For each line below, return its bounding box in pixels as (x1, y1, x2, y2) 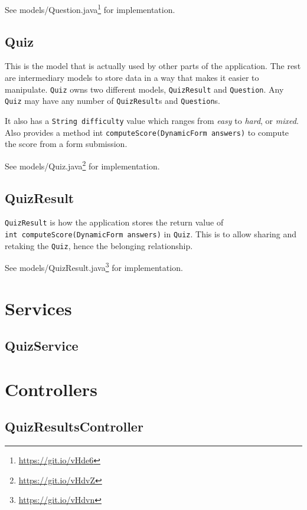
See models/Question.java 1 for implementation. (5, 2, 175, 15)
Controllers (5, 377, 97, 401)
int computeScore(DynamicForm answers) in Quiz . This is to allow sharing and (5, 227, 297, 240)
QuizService (5, 336, 79, 355)
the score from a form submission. (5, 138, 128, 150)
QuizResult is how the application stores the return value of (5, 216, 224, 228)
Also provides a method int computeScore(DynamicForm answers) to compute (5, 126, 289, 138)
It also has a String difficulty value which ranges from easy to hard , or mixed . (5, 114, 299, 126)
